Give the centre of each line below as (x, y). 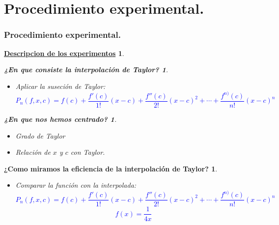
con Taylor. (88, 152)
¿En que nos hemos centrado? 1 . (60, 119)
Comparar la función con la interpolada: (76, 185)
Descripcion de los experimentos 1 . (64, 53)
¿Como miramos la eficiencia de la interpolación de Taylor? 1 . (111, 168)
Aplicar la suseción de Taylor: (60, 86)
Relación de (33, 152)
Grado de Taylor (40, 135)
